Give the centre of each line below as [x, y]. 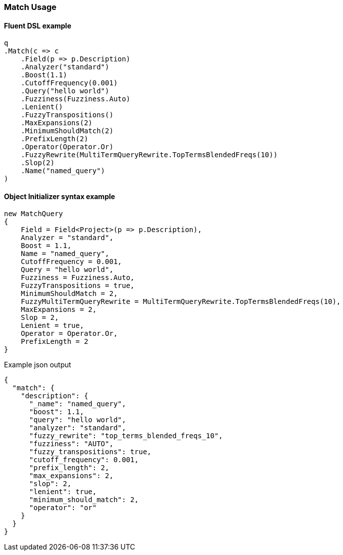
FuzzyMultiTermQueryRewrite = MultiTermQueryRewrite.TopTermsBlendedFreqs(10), [181, 302]
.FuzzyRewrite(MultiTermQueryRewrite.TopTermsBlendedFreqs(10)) [149, 155]
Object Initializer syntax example [60, 196]
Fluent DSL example [38, 25]
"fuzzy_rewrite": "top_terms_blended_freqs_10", [126, 436]
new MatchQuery [34, 214]
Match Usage [30, 7]
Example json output [38, 365]
